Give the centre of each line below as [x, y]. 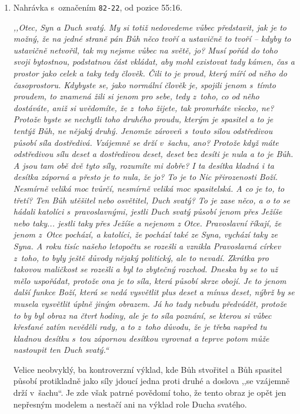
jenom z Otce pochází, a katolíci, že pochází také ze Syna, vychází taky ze [145, 234]
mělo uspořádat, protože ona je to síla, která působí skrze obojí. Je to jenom [150, 280]
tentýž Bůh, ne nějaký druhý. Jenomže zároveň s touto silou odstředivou [143, 131]
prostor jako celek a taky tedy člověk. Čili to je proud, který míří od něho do [150, 73]
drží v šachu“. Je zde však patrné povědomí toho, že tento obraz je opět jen [150, 393]
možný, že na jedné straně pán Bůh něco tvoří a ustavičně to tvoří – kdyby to [152, 39]
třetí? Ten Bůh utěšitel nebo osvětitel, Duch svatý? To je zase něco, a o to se [151, 200]
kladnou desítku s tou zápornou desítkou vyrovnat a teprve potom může [141, 338]
